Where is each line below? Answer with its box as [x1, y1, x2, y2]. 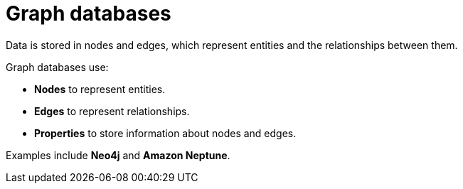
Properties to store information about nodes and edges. [34, 126, 297, 139]
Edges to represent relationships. [34, 104, 190, 117]
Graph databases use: [6, 60, 109, 73]
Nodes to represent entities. [34, 82, 166, 95]
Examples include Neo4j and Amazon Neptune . [6, 148, 230, 161]
